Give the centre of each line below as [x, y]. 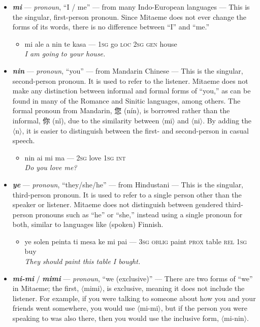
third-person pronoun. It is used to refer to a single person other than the [127, 194]
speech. [24, 140]
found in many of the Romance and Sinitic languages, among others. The [126, 100]
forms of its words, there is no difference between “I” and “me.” [111, 27]
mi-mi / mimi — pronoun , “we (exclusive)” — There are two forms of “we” [133, 278]
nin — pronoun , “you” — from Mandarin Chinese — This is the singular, [128, 70]
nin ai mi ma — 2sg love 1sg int [75, 157]
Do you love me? [51, 167]
